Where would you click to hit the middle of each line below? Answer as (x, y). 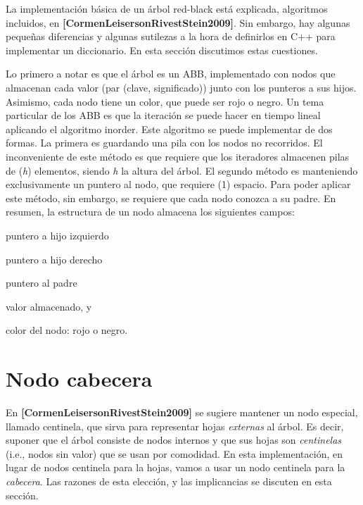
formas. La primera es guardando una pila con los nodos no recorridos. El (164, 143)
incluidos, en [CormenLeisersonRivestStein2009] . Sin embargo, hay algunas (178, 22)
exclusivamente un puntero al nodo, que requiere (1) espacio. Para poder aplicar (178, 184)
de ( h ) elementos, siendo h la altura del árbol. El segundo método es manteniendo (182, 170)
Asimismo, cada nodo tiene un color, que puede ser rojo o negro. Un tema (165, 101)
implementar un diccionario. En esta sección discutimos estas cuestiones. (162, 50)
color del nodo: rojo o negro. (67, 330)
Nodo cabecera (79, 379)
